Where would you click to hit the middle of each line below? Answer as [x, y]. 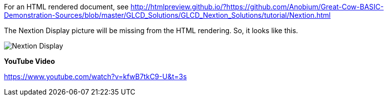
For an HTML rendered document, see [66, 7]
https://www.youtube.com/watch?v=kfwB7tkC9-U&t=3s [95, 76]
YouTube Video [29, 61]
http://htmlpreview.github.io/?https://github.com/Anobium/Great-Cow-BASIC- [257, 7]
